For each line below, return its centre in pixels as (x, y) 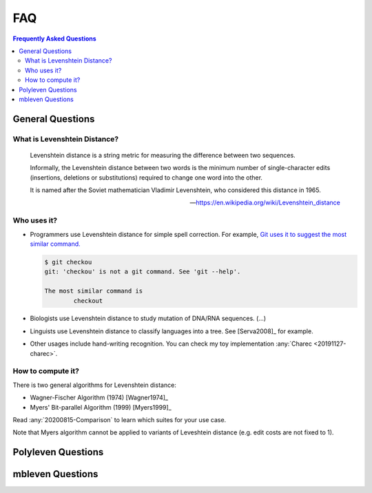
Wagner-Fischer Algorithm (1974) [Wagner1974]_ (99, 398)
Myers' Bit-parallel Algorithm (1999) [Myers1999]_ (101, 407)
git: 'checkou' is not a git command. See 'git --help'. (143, 272)
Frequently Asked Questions (54, 39)
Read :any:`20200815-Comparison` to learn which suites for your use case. (120, 419)
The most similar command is (94, 291)
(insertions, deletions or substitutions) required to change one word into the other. (146, 177)
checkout (88, 301)
